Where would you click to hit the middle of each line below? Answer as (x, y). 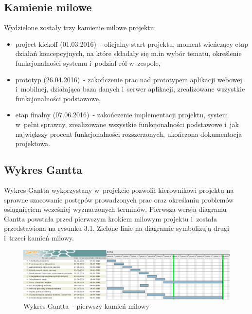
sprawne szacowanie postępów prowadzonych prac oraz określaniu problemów (119, 199)
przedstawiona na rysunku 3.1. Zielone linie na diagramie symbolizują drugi (117, 228)
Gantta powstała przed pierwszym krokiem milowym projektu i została (111, 218)
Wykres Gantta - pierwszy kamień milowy (86, 306)
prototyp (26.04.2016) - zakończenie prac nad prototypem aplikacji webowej (129, 79)
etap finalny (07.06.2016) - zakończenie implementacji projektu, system (122, 115)
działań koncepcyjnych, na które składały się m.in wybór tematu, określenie (128, 53)
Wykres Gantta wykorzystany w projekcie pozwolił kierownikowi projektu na (119, 190)
